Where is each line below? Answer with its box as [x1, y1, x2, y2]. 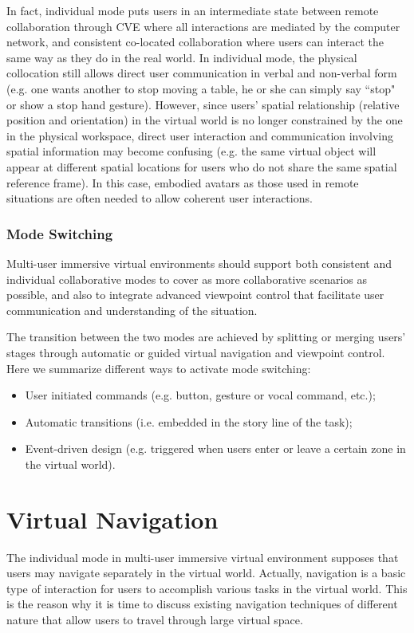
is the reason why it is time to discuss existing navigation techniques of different [6, 596, 398, 612]
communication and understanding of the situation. [6, 301, 258, 318]
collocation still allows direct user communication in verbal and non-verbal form [6, 65, 397, 81]
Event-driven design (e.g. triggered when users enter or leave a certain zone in [25, 440, 406, 457]
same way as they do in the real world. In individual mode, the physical [6, 49, 357, 65]
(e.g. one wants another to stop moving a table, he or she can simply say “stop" [6, 80, 396, 96]
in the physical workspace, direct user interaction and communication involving [6, 127, 393, 144]
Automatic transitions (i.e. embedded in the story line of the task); [25, 413, 353, 430]
